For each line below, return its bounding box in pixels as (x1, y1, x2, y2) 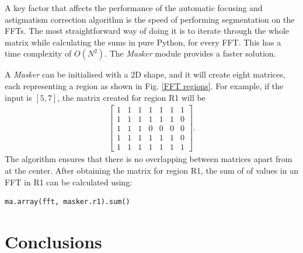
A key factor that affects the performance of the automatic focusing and (5, 2, 263, 13)
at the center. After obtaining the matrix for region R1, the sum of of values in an (5, 164, 298, 176)
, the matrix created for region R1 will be (57, 91, 206, 103)
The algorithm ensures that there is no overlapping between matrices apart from (5, 153, 292, 165)
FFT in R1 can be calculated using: (5, 175, 133, 188)
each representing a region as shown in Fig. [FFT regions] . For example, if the (5, 79, 284, 92)
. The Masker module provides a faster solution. (105, 47, 276, 59)
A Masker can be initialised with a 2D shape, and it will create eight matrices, (5, 68, 285, 80)
